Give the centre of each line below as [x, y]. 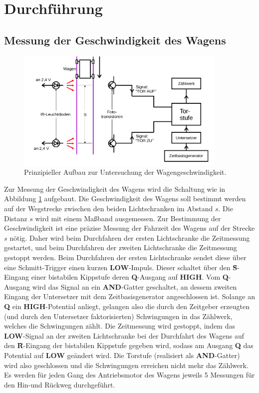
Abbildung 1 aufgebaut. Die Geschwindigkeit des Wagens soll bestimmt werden [125, 198]
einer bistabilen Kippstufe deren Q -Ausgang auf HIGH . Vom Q [130, 277]
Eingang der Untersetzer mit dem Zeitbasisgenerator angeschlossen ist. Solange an [129, 296]
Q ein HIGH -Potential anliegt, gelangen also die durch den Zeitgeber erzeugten [127, 306]
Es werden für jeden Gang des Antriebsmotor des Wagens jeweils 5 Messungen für [129, 375]
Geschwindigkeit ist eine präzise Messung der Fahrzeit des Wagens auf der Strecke [129, 228]
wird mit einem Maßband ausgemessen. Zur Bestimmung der [128, 218]
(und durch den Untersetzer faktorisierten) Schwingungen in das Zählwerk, [118, 316]
